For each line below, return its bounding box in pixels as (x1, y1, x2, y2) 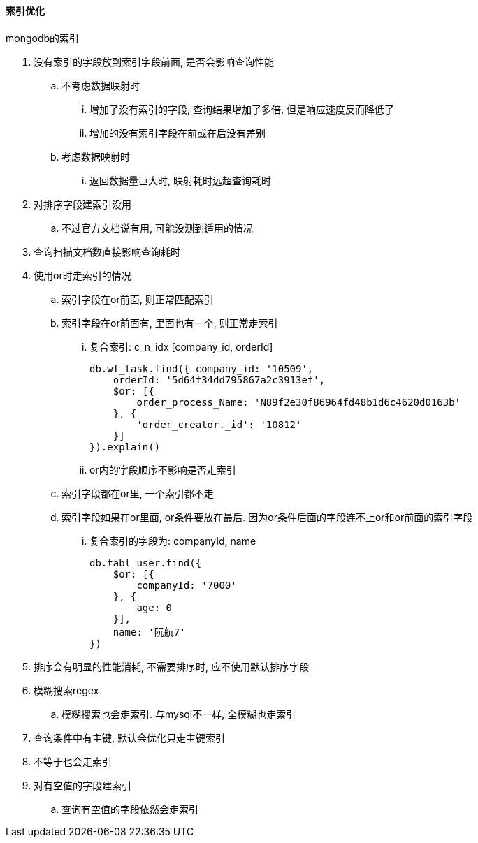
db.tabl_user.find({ (89, 557, 202, 569)
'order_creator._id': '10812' (136, 418, 302, 430)
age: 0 (136, 601, 173, 613)
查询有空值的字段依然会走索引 (61, 802, 198, 815)
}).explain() (89, 441, 161, 453)
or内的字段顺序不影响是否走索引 (89, 463, 236, 476)
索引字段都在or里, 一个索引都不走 (61, 487, 214, 499)
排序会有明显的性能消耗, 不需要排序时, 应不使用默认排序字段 (34, 660, 309, 673)
